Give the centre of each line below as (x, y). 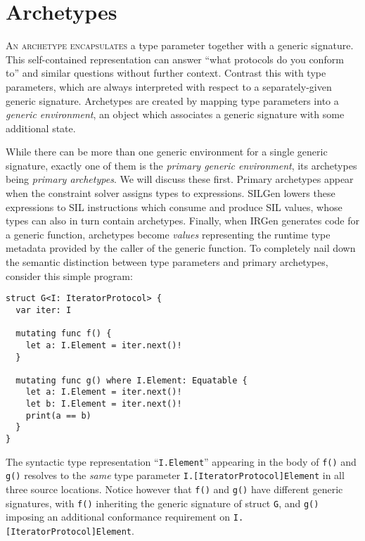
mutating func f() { (64, 334)
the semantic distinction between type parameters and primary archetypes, (167, 262)
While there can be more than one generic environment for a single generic (167, 152)
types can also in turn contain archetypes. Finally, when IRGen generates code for (183, 221)
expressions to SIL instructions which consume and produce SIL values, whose (174, 206)
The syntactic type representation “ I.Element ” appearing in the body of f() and (181, 461)
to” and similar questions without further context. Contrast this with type (166, 73)
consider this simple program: (69, 275)
